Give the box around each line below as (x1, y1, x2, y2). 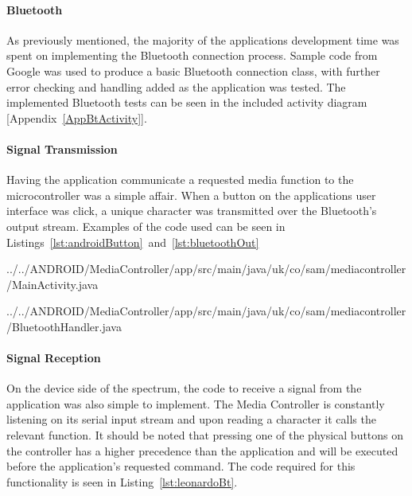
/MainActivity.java (6, 275, 99, 292)
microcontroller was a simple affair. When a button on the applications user (6, 186, 376, 203)
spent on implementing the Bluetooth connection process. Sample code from (6, 47, 378, 64)
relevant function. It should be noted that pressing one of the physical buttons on (6, 427, 404, 443)
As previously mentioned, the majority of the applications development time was (6, 31, 399, 48)
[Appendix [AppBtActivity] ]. (6, 109, 147, 126)
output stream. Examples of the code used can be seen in (6, 217, 286, 234)
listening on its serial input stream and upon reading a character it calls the (6, 411, 376, 428)
